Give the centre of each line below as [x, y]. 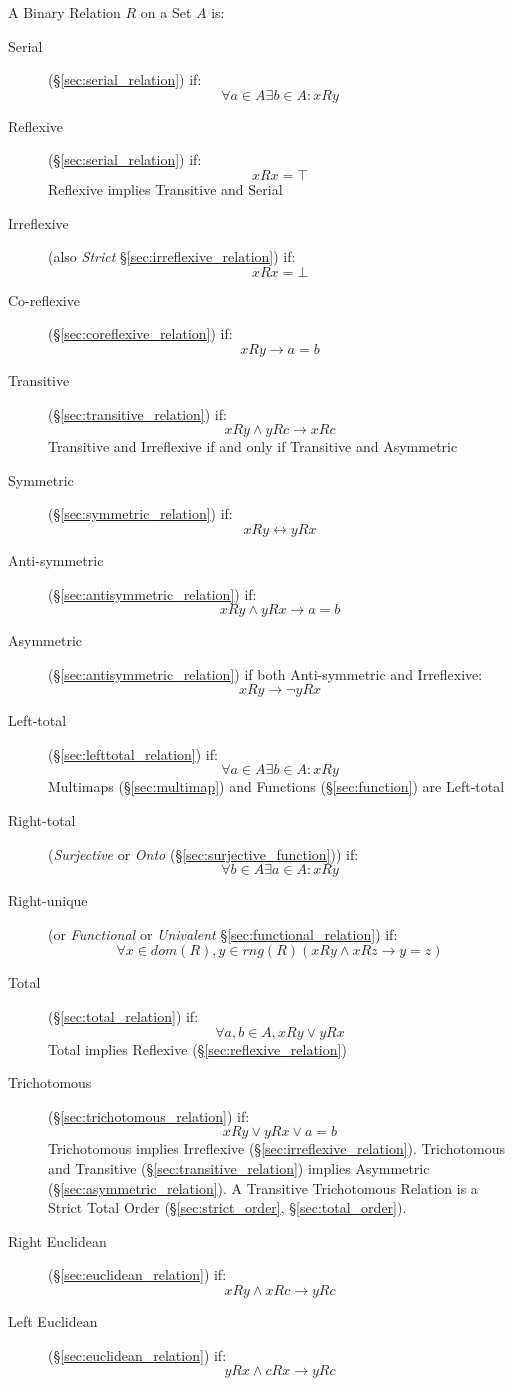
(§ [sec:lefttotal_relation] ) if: [133, 753]
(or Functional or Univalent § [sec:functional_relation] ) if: [223, 933]
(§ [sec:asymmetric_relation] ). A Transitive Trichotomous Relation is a [263, 1187]
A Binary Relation [64, 12]
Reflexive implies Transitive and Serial [165, 188]
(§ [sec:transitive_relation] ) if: [137, 413]
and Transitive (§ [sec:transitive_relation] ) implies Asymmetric [239, 1168]
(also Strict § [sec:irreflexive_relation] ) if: [172, 256]
